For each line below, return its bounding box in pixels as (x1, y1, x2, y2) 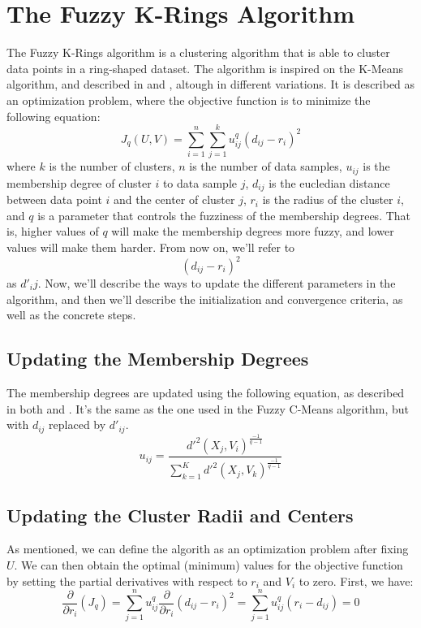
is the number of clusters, (49, 158, 175, 175)
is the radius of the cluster (262, 191, 393, 208)
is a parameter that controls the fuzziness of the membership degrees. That (37, 206, 411, 223)
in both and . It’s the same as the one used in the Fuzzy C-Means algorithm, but (6, 400, 410, 417)
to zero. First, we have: (299, 572, 414, 589)
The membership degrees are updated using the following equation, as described (6, 383, 405, 401)
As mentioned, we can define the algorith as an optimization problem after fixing (6, 540, 409, 557)
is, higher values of (6, 223, 99, 240)
